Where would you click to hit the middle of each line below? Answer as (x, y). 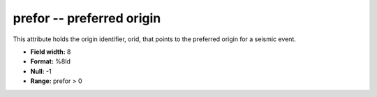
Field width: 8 (51, 52)
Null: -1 (41, 71)
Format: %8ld (51, 61)
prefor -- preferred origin (87, 18)
